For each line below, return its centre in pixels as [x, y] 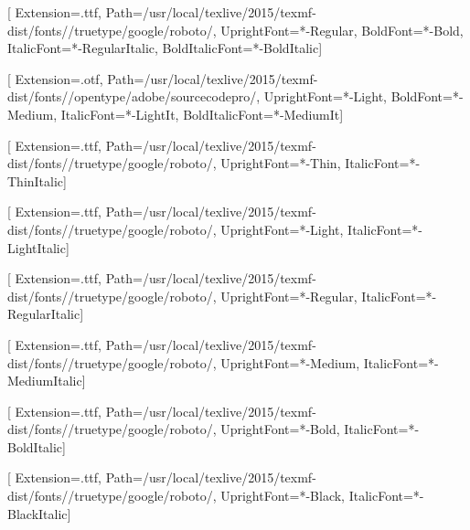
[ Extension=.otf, [55, 78]
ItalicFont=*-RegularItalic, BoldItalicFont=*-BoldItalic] [165, 48]
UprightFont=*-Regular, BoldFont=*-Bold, [342, 30]
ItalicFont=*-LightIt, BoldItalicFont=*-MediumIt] [202, 114]
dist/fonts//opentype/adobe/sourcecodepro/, [134, 96]
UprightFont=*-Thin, [281, 163]
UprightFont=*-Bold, [280, 429]
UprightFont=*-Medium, [290, 362]
